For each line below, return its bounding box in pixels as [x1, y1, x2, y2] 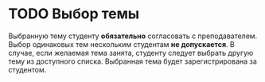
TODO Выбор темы [8, 5, 140, 23]
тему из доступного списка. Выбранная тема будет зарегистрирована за [8, 57, 257, 66]
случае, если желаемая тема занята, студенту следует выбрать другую [8, 48, 254, 57]
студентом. [8, 64, 47, 74]
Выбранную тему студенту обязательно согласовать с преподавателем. [8, 31, 258, 41]
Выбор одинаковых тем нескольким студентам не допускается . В [8, 39, 235, 49]
